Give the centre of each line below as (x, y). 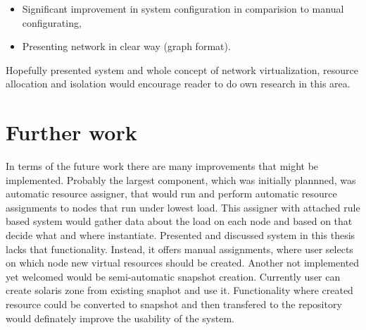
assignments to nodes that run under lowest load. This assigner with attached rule (183, 207)
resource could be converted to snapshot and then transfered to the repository (174, 304)
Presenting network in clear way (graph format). (126, 46)
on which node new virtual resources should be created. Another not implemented (183, 263)
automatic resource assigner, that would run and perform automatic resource (171, 194)
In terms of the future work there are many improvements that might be (162, 166)
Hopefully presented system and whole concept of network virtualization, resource (182, 69)
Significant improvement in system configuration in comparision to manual (183, 8)
